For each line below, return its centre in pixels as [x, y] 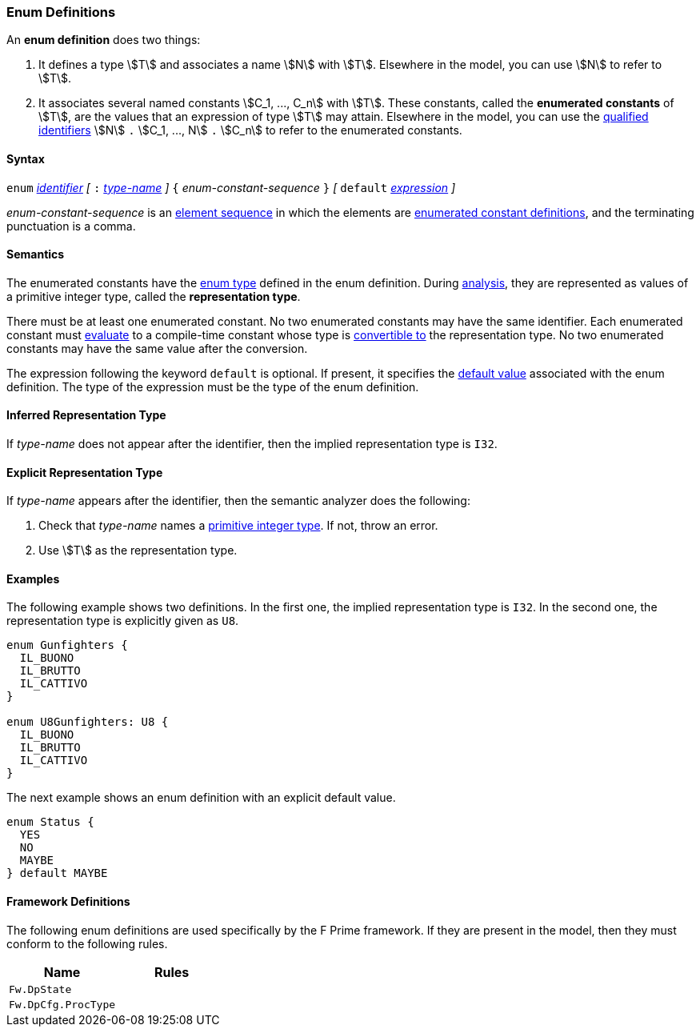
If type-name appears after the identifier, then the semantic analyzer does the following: [238, 501]
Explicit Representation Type [85, 472]
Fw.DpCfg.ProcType [62, 1004]
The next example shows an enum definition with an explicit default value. [201, 798]
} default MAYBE [57, 873]
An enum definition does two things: [104, 40]
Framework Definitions [68, 902]
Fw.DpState [40, 989]
